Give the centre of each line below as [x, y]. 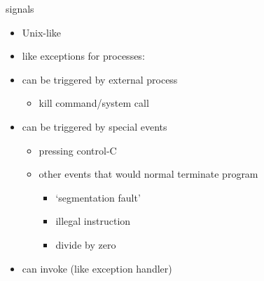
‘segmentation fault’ [98, 197]
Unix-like [42, 32]
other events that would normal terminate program [148, 174]
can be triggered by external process [100, 79]
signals [20, 8]
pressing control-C [78, 150]
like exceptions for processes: [83, 56]
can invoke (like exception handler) [97, 268]
